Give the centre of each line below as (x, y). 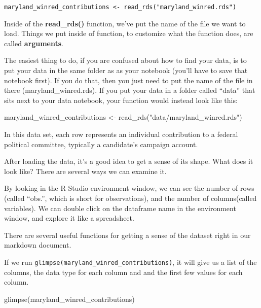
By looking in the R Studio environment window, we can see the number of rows (129, 188)
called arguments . (34, 43)
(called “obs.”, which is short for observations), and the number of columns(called (130, 198)
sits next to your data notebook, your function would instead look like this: (121, 100)
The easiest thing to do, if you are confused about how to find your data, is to (125, 60)
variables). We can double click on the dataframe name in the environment (120, 208)
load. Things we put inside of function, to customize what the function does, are (129, 33)
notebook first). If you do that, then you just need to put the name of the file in (128, 80)
